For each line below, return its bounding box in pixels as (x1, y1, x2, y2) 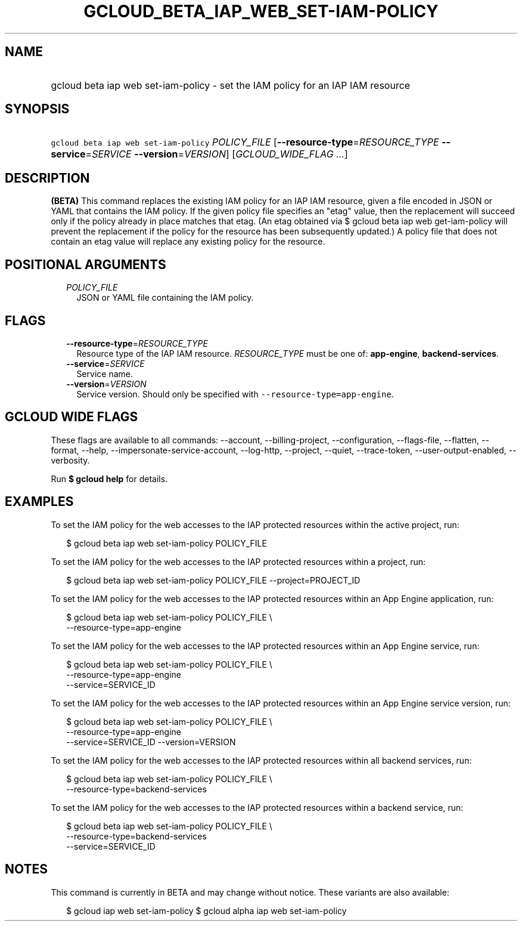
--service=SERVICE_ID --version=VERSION (66, 736, 236, 747)
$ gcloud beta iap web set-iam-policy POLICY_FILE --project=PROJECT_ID (66, 575, 361, 585)
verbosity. (51, 455, 90, 465)
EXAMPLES (5, 494, 74, 510)
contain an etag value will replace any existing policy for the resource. (51, 236, 325, 247)
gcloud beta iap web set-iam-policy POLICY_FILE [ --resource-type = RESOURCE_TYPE (51, 136, 439, 149)
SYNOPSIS (5, 101, 70, 117)
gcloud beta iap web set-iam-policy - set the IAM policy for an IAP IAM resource (51, 79, 411, 91)
